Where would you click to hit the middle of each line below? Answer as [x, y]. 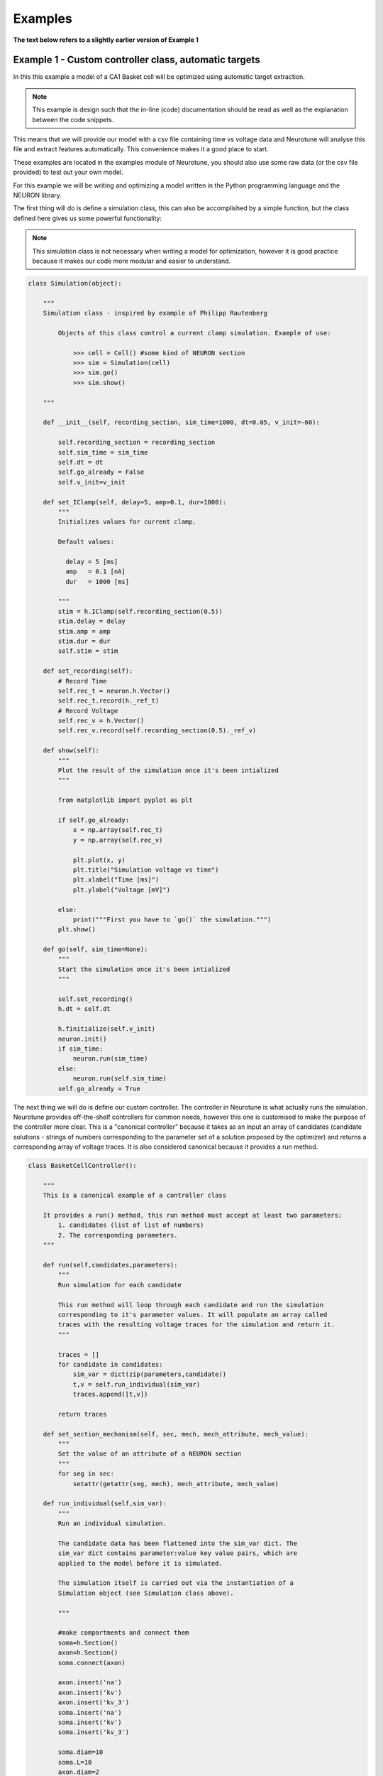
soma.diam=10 [81, 1752]
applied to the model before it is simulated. [140, 1563]
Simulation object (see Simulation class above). [146, 1593]
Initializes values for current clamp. [127, 522]
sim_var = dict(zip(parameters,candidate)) [150, 1374]
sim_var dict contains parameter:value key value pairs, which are [178, 1553]
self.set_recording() [95, 999]
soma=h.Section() [88, 1642]
